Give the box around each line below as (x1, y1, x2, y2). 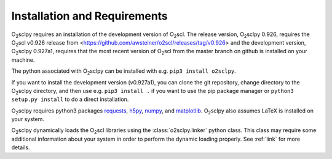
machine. (11, 56, 35, 64)
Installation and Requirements (11, 9, 168, 23)
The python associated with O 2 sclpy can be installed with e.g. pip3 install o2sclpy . (11, 67, 236, 76)
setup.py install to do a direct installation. (11, 95, 129, 103)
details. (11, 144, 30, 151)
